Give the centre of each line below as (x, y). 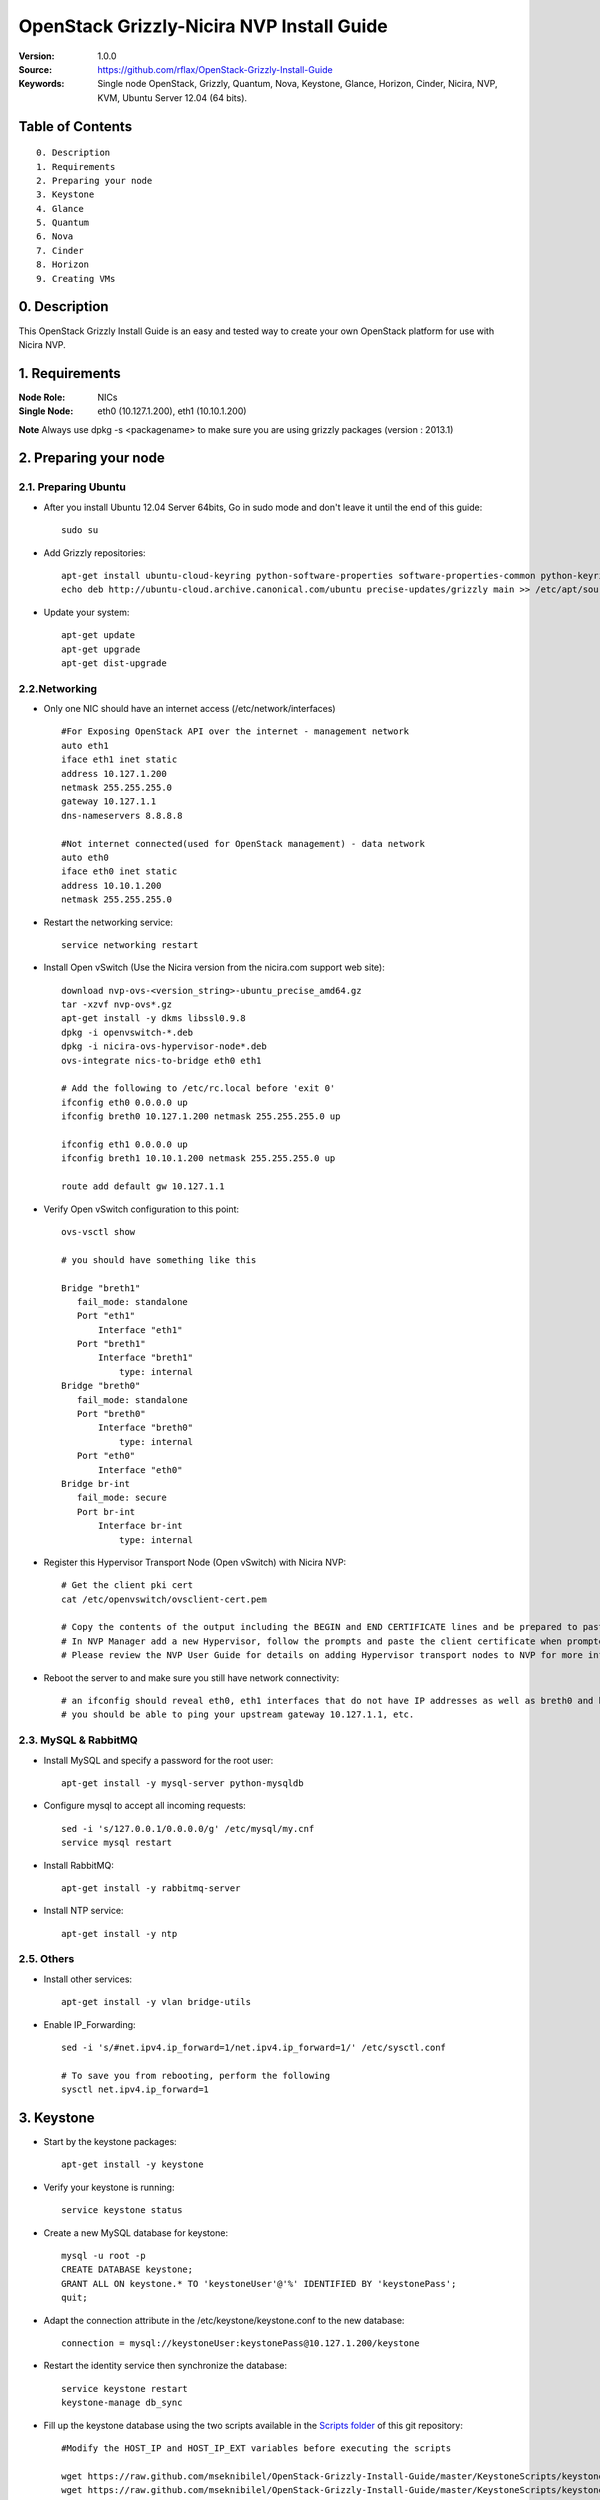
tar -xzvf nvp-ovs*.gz (117, 1004)
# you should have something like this (159, 1259)
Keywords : (41, 84)
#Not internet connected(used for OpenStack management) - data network (243, 843)
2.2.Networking (58, 688)
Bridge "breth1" (101, 1288)
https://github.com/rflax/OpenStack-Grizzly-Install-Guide (215, 69)
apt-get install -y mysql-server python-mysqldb (182, 1783)
